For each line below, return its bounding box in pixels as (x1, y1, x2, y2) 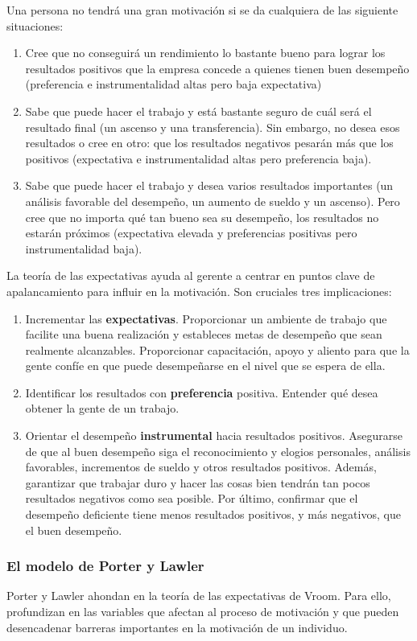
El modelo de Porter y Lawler (6, 556, 204, 576)
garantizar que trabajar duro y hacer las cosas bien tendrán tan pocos (25, 474, 370, 491)
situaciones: (6, 17, 64, 34)
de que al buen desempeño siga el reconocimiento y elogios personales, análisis (25, 442, 411, 459)
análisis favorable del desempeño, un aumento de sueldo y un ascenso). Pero (25, 192, 400, 209)
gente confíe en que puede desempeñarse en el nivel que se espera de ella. (25, 357, 386, 374)
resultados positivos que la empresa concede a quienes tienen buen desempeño (25, 60, 410, 76)
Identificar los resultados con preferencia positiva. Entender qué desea (25, 384, 378, 401)
